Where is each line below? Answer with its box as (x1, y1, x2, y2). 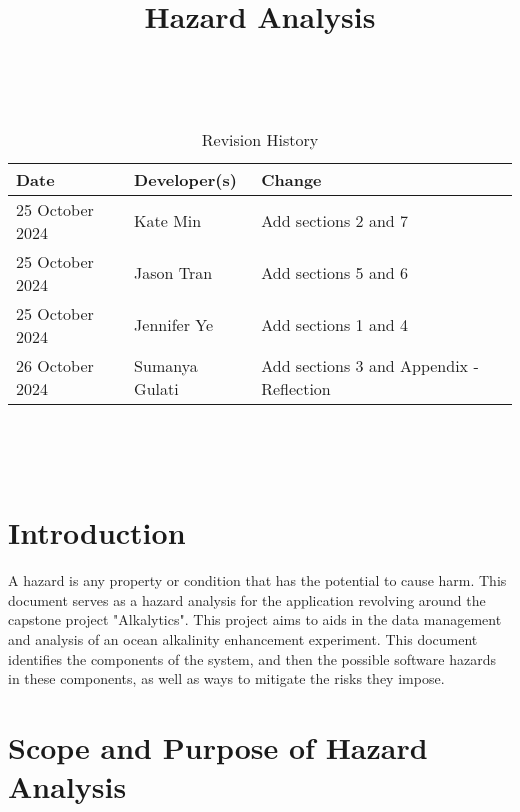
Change (261, 167, 322, 191)
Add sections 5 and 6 (261, 261, 409, 285)
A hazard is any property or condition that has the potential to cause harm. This (8, 570, 507, 591)
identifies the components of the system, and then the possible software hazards (8, 648, 496, 669)
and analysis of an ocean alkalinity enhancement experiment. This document (8, 629, 478, 650)
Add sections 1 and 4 (261, 313, 409, 337)
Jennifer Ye (134, 313, 214, 337)
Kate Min (134, 209, 202, 233)
